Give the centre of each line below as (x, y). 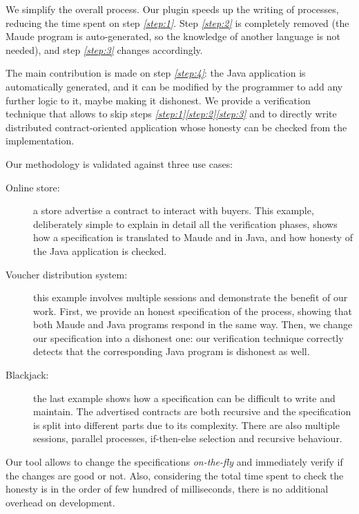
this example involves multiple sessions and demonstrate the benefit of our (191, 297)
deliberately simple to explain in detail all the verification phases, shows (185, 223)
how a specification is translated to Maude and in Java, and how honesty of (193, 237)
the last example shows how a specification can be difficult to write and (184, 398)
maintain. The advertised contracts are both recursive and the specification (192, 411)
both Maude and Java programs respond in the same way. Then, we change (193, 324)
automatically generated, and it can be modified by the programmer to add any (174, 86)
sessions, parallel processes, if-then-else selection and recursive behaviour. (188, 438)
